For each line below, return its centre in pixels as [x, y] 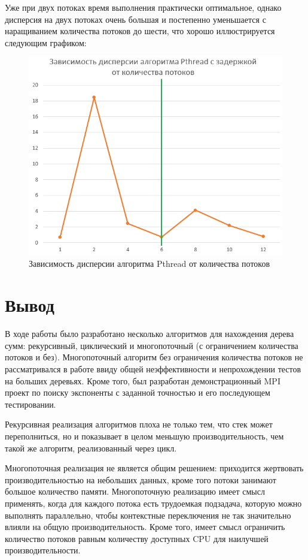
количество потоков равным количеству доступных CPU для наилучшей [137, 538]
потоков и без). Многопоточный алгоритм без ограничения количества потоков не [154, 357]
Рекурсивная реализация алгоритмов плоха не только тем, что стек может [139, 424]
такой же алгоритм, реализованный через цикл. [91, 448]
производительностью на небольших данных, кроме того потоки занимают [141, 479]
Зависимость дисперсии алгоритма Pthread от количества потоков [150, 264]
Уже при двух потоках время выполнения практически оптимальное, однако [143, 7]
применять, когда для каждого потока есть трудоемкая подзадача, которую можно [153, 503]
